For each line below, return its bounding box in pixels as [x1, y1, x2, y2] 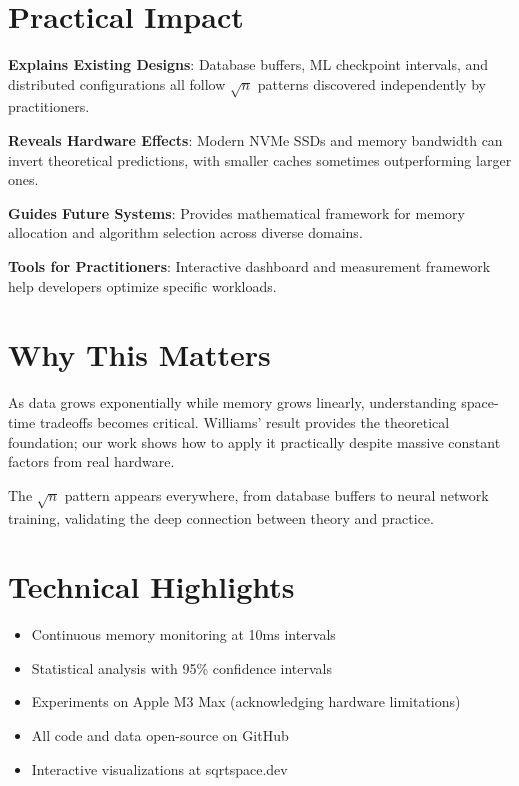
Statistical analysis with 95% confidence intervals [31, 657, 332, 678]
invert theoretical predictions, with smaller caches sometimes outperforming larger [8, 149, 512, 170]
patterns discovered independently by [257, 73, 486, 94]
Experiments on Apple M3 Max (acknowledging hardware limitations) [31, 691, 461, 712]
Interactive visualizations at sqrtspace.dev [31, 758, 288, 779]
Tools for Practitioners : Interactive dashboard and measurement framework [8, 256, 491, 277]
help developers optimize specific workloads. [8, 275, 277, 296]
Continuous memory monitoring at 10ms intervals [31, 624, 336, 645]
